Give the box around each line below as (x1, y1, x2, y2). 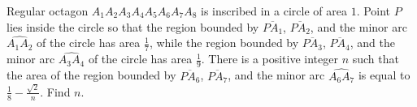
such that (352, 50, 399, 67)
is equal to (358, 66, 410, 83)
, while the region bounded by (149, 34, 299, 51)
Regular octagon (7, 2, 89, 19)
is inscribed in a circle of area (201, 2, 347, 19)
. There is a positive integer (201, 50, 338, 67)
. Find (40, 83, 71, 100)
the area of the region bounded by (7, 66, 176, 83)
